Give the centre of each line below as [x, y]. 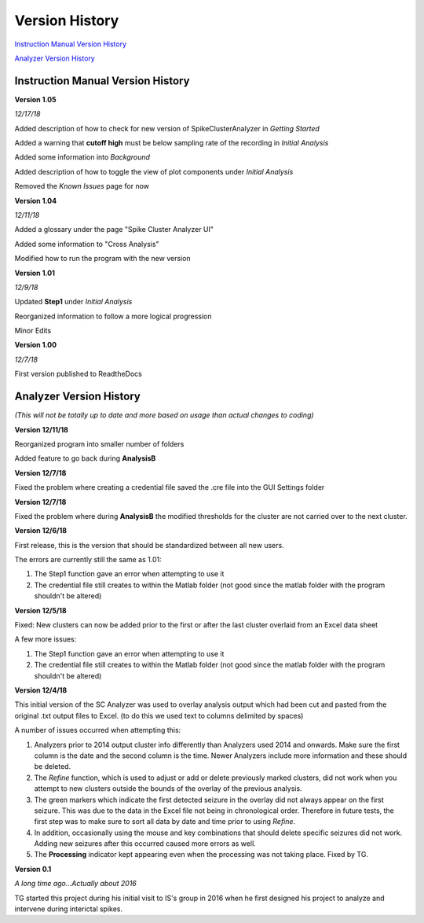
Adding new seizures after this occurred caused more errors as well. [145, 844]
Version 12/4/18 [41, 690]
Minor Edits [33, 331]
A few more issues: [46, 639]
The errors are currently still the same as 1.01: [88, 560]
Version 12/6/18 [40, 531]
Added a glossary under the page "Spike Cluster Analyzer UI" [114, 230]
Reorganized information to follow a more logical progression [113, 316]
